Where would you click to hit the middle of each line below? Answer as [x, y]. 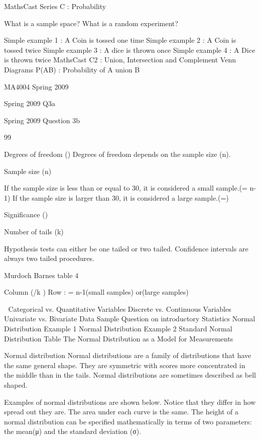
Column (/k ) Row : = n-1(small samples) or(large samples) [96, 292]
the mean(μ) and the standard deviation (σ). [73, 431]
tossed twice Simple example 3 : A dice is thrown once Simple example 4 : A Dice [130, 50]
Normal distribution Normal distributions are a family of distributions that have [128, 355]
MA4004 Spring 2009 [36, 86]
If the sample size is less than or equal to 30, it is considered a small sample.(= [126, 188]
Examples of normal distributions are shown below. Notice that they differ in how [130, 402]
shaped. [16, 385]
